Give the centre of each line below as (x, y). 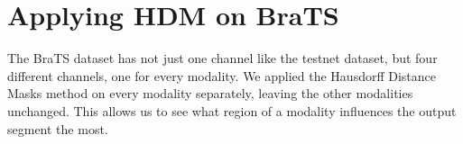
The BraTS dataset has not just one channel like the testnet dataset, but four (222, 58)
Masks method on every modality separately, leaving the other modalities (210, 93)
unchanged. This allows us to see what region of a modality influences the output (232, 110)
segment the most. (58, 128)
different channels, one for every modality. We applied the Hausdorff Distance (222, 75)
